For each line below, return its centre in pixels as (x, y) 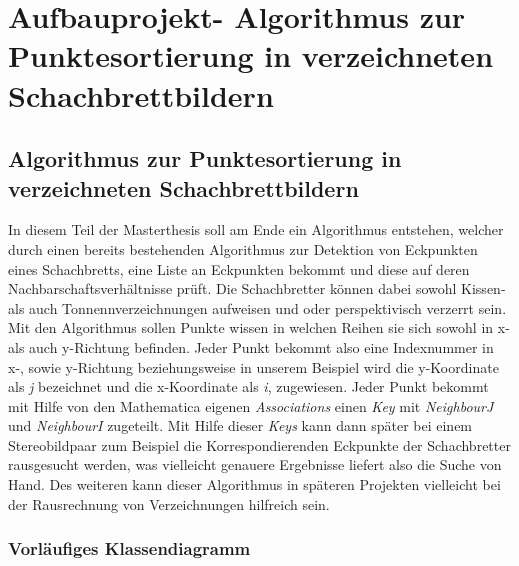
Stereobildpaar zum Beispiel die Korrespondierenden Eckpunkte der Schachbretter (259, 444)
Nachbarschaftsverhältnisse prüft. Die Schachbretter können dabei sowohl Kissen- (257, 288)
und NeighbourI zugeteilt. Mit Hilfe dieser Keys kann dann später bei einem (240, 425)
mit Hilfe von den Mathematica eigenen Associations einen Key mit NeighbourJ (251, 405)
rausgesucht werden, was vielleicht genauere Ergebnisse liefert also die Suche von (255, 464)
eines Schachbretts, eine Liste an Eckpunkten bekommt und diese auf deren (239, 268)
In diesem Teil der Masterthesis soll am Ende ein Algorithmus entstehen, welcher (256, 229)
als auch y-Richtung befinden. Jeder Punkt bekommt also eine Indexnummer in (251, 346)
